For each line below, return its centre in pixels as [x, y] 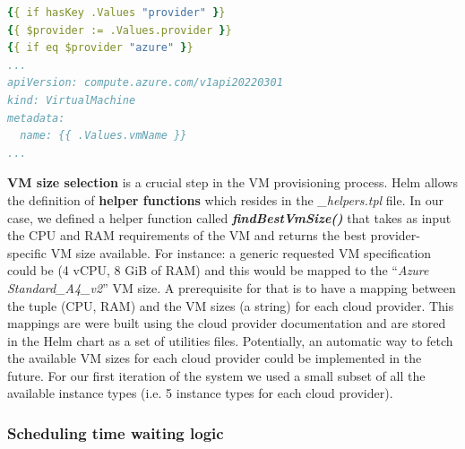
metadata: [36, 118]
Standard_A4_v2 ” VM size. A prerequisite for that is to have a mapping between [232, 287]
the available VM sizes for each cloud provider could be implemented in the [215, 358]
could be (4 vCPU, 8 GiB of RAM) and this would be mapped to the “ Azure [218, 270]
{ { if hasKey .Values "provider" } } [116, 13]
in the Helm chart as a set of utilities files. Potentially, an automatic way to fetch [230, 340]
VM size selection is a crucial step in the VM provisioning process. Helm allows [232, 182]
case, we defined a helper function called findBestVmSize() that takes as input [229, 217]
